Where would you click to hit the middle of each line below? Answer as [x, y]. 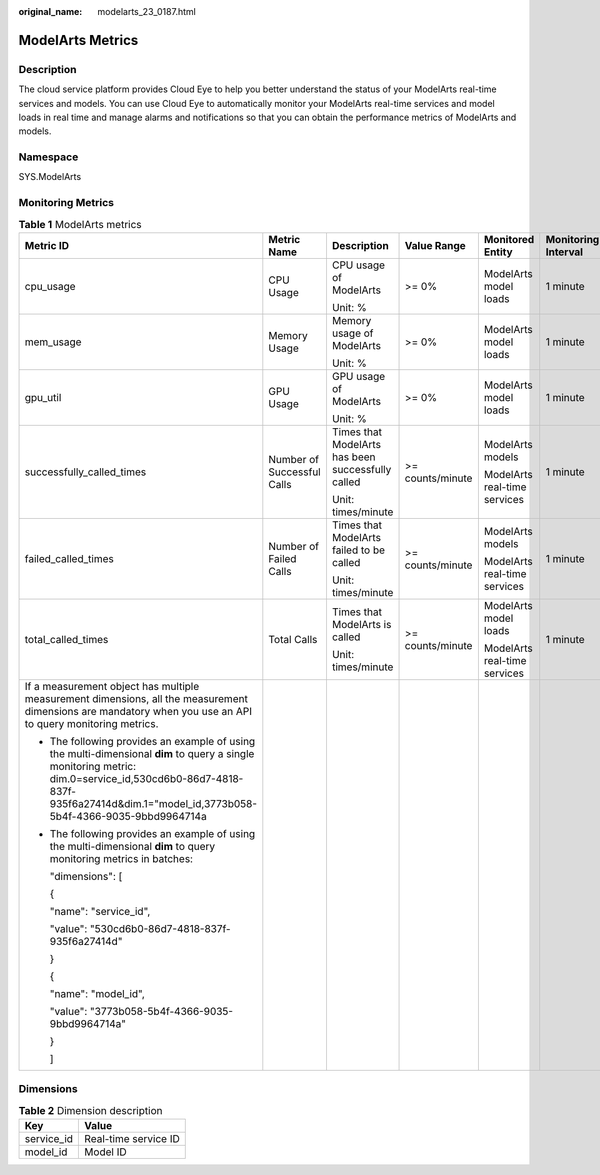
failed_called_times [69, 558]
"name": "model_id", [97, 993]
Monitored [509, 239]
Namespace [48, 157]
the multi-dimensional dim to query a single [152, 753]
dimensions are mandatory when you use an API [138, 711]
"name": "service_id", [100, 911]
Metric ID [47, 245]
